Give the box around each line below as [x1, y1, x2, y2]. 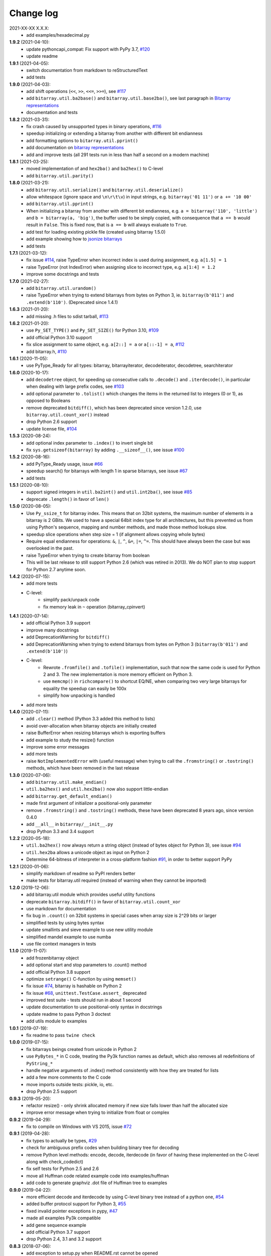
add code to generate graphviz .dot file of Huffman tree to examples [26, 1180, 168, 1186]
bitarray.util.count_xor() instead [26, 412, 109, 418]
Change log [9, 8, 59, 19]
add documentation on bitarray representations [26, 145, 124, 151]
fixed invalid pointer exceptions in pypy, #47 [26, 1208, 118, 1214]
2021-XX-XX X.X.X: [9, 25, 49, 31]
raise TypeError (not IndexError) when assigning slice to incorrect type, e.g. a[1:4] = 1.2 [26, 264, 216, 270]
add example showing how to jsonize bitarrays [26, 236, 122, 242]
